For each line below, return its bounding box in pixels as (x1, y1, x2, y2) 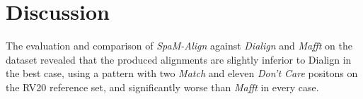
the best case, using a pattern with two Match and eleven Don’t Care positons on (6, 66, 358, 81)
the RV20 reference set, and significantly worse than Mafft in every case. (6, 79, 319, 94)
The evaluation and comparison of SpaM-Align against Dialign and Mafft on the (6, 38, 352, 53)
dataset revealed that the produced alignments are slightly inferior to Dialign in (6, 52, 352, 66)
